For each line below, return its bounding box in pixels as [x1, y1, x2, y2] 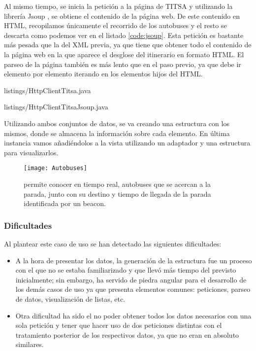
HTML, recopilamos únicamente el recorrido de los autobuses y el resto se [4, 20, 227, 31]
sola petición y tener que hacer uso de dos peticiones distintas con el [15, 320, 222, 330]
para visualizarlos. [4, 147, 59, 157]
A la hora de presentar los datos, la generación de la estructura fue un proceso [15, 255, 252, 265]
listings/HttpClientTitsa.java [4, 85, 91, 95]
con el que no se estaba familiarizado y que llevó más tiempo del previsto [15, 265, 236, 275]
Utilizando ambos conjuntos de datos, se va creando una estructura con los [4, 118, 229, 128]
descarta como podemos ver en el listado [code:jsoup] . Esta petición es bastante [4, 30, 244, 40]
